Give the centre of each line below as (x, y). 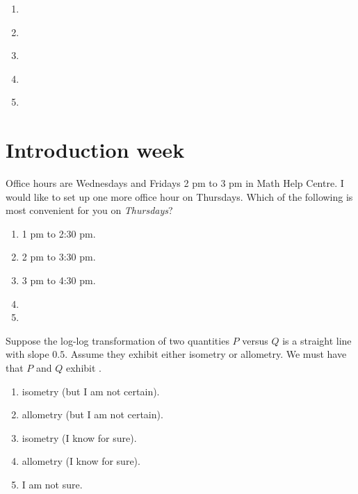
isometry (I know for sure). (79, 437)
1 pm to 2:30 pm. (59, 233)
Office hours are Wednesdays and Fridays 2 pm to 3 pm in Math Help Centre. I (175, 183)
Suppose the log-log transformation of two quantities (117, 340)
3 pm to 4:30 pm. (59, 280)
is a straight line (317, 340)
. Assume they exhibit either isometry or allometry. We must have (206, 354)
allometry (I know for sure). (81, 461)
